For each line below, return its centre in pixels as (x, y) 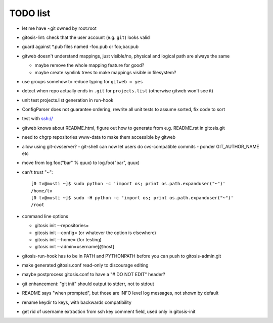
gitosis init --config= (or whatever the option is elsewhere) (95, 233)
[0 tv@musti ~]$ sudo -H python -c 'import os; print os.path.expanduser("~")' (132, 198)
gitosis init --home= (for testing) (68, 239)
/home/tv (42, 191)
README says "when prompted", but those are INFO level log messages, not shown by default (120, 293)
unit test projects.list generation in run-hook (68, 100)
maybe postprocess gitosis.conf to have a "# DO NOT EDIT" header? (94, 275)
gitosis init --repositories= (62, 226)
